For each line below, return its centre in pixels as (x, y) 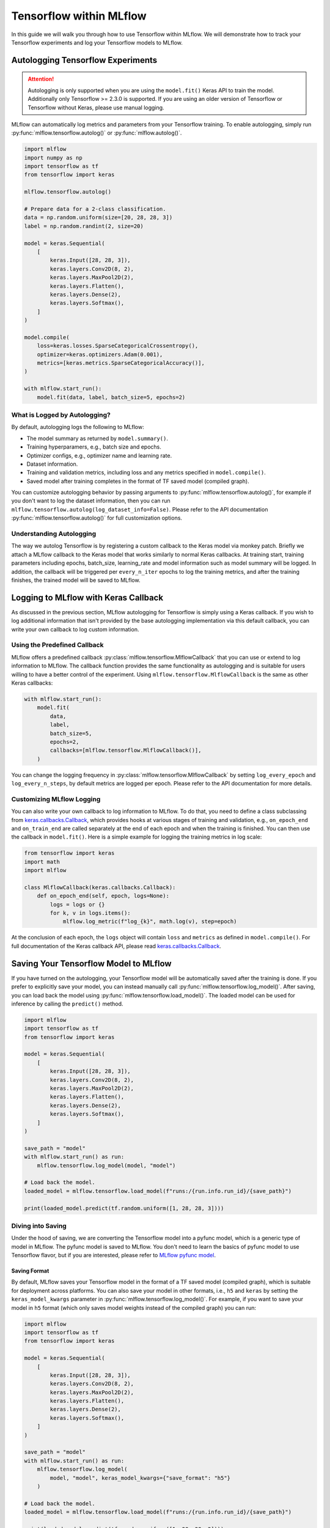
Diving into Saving (39, 1225)
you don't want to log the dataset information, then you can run (91, 501)
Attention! (41, 79)
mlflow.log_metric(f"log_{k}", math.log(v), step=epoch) (150, 922)
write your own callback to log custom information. (75, 629)
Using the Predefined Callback (57, 645)
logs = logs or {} (77, 904)
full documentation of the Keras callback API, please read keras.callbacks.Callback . (116, 946)
